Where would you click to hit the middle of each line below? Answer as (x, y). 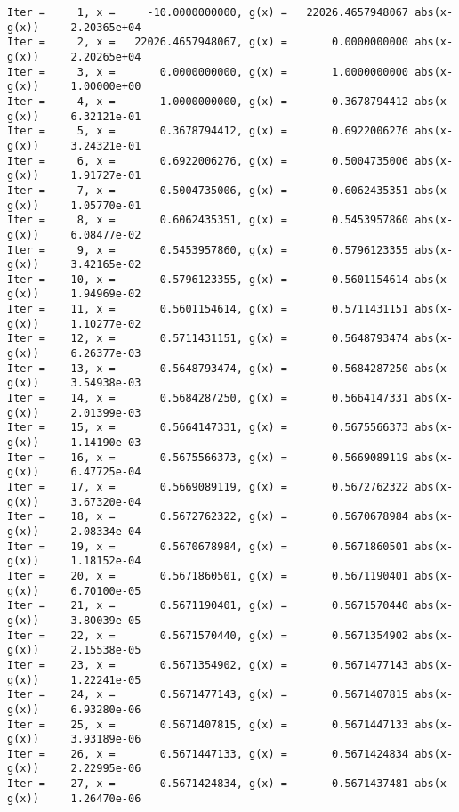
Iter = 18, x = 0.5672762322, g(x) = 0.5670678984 (208, 517)
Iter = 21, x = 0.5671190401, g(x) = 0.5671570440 (208, 606)
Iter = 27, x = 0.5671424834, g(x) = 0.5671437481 (208, 784)
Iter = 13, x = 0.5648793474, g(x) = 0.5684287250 (208, 368)
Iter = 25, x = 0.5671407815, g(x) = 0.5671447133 (208, 724)
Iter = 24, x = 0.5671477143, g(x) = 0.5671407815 (208, 695)
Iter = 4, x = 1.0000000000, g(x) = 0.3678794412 (208, 101)
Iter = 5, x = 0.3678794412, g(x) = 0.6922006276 (208, 131)
